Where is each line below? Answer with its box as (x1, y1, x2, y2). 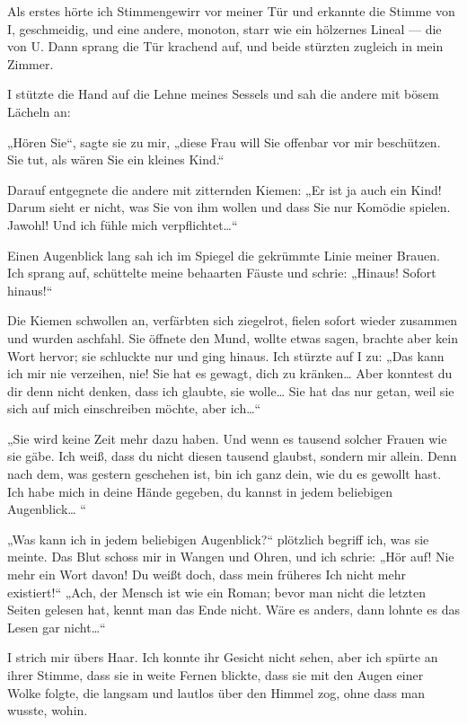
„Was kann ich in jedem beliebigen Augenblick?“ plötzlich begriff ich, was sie (7, 529, 429, 548)
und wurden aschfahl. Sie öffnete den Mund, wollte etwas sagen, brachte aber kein (7, 328, 459, 347)
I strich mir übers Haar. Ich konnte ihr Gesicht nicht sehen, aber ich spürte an (7, 648, 438, 667)
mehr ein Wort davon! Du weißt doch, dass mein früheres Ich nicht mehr (7, 565, 406, 584)
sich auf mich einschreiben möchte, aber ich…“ (7, 399, 261, 418)
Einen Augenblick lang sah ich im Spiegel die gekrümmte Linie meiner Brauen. (7, 245, 440, 264)
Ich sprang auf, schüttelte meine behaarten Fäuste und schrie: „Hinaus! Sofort (7, 263, 436, 282)
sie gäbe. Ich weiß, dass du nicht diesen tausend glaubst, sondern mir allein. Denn (7, 446, 457, 465)
